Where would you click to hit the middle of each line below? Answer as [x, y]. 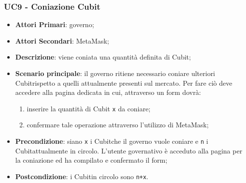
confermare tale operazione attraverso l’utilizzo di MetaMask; [118, 125]
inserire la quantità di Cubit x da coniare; [89, 108]
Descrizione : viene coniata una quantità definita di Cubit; [103, 57]
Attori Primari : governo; [55, 24]
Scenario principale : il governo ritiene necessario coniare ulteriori [115, 73]
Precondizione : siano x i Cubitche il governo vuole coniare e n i [112, 141]
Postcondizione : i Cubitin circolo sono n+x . [82, 176]
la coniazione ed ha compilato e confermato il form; [91, 160]
